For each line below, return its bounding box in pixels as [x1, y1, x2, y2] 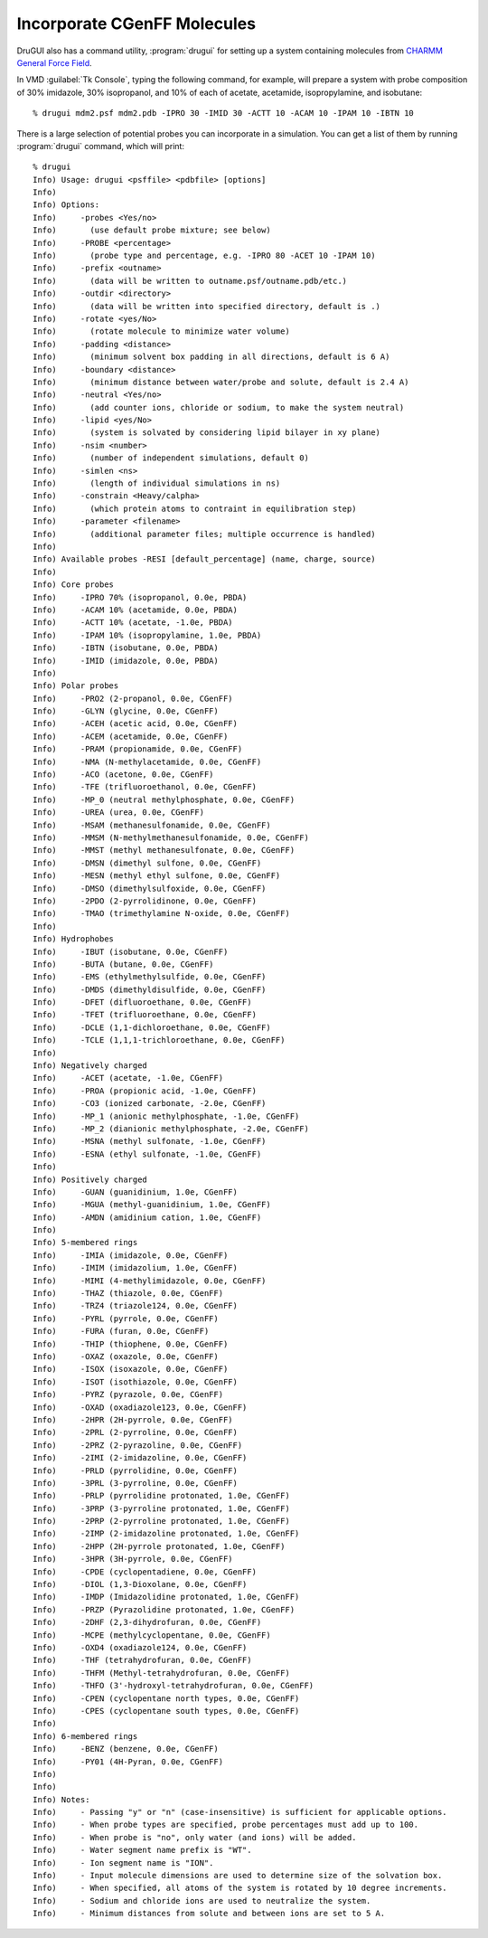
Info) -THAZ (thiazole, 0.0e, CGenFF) [33, 1289, 224, 1299]
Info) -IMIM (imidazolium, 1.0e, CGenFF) [33, 1262, 239, 1273]
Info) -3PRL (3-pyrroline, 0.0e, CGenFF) [33, 1478, 239, 1488]
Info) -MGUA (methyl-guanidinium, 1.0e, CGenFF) [33, 1199, 271, 1210]
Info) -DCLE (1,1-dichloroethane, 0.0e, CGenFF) [33, 1022, 271, 1033]
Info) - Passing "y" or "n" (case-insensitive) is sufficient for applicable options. [33, 1807, 447, 1818]
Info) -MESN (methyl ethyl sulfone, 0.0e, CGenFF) [33, 871, 281, 881]
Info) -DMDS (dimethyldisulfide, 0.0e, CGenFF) [33, 984, 267, 995]
